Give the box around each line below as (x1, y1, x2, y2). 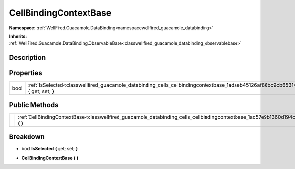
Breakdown (9, 133, 45, 141)
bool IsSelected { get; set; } (21, 146, 78, 152)
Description (9, 53, 46, 62)
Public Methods (9, 101, 59, 109)
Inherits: (9, 34, 27, 39)
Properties (9, 69, 42, 77)
